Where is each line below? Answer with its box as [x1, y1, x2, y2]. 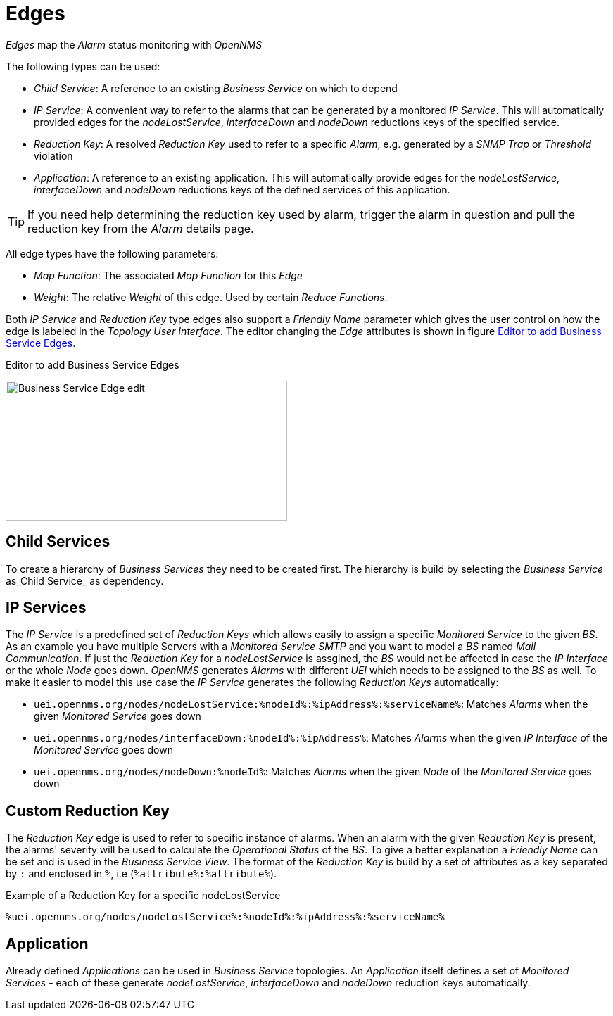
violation [34, 149, 73, 162]
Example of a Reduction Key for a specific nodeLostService [6, 889, 281, 902]
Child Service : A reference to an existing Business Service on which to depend [34, 82, 398, 94]
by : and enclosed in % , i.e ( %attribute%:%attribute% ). [6, 868, 277, 880]
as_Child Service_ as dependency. [6, 574, 164, 587]
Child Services [6, 533, 110, 551]
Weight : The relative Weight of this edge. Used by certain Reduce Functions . [34, 291, 388, 303]
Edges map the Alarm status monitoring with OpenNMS [6, 38, 263, 51]
